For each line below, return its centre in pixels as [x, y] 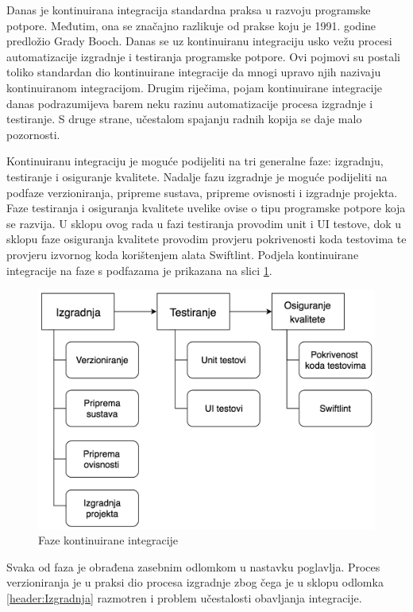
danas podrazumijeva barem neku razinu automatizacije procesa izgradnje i [190, 103]
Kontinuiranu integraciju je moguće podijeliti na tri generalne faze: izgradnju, [195, 161]
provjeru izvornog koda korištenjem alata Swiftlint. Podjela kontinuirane [183, 254]
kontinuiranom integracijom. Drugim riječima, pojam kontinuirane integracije [194, 87]
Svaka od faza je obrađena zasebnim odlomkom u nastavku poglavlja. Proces [193, 566]
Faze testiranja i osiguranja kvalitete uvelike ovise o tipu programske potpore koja [206, 208]
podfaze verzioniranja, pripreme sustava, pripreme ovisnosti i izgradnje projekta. [202, 192]
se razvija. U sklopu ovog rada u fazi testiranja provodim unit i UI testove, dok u [204, 223]
